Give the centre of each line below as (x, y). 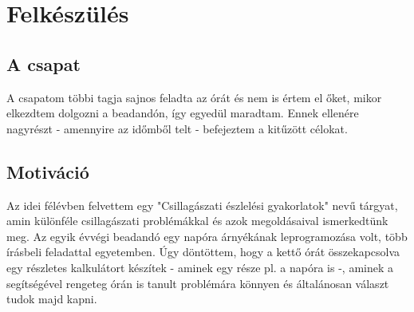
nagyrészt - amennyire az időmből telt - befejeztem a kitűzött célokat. (177, 128)
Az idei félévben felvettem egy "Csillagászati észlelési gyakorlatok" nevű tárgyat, (202, 205)
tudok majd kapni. (52, 299)
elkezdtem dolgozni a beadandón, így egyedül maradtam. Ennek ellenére (183, 113)
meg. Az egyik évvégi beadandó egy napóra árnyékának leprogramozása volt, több (207, 236)
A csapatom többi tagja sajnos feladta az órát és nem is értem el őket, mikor (194, 97)
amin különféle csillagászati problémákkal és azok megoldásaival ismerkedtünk (197, 221)
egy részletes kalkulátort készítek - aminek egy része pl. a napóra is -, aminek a (200, 267)
